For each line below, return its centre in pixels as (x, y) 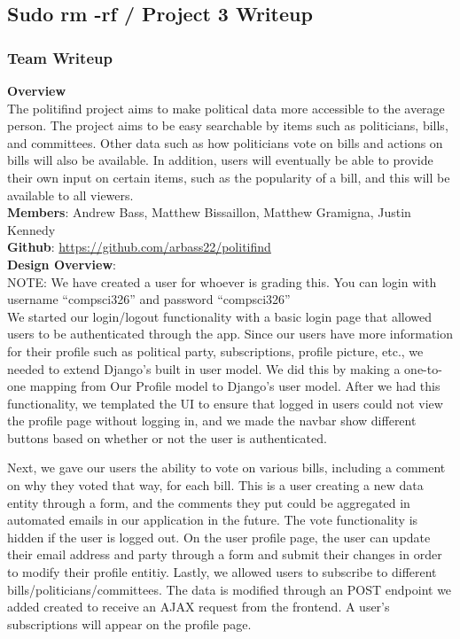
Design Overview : (62, 264)
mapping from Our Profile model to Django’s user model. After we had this (235, 386)
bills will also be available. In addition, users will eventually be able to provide (220, 160)
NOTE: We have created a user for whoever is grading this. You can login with (222, 281)
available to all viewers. (70, 195)
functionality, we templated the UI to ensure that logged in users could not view (225, 403)
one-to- (423, 368)
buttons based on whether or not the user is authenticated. (167, 437)
